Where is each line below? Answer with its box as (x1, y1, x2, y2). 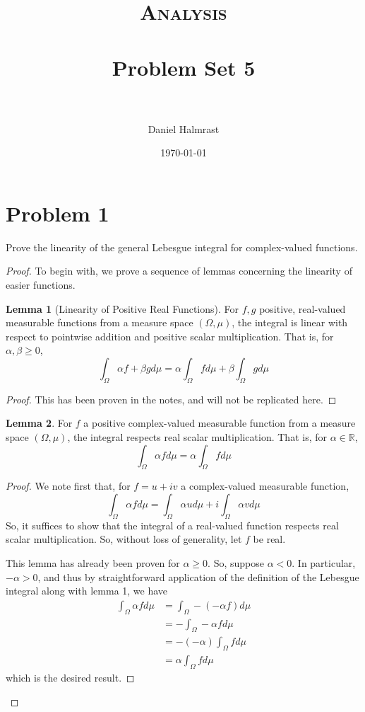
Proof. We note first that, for (6, 478, 131, 493)
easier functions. (6, 277, 76, 292)
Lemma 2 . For (6, 415, 73, 430)
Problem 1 (6, 198, 109, 227)
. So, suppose (208, 555, 264, 570)
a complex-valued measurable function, (181, 478, 349, 493)
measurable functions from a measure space (6, 315, 193, 330)
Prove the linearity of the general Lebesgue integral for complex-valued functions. (6, 239, 358, 254)
